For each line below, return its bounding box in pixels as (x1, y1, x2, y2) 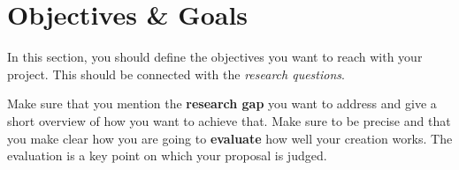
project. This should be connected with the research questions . (7, 64, 345, 83)
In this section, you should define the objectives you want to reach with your (7, 48, 423, 66)
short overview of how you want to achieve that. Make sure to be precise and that (7, 111, 451, 129)
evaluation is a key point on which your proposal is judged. (7, 146, 327, 165)
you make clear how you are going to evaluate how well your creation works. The (7, 129, 453, 147)
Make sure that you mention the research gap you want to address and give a (7, 94, 437, 113)
